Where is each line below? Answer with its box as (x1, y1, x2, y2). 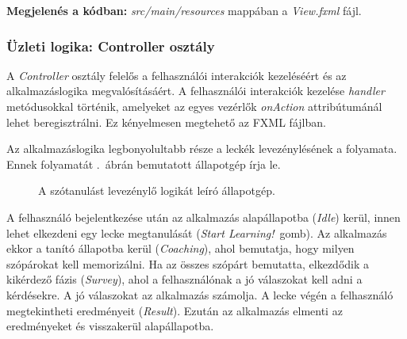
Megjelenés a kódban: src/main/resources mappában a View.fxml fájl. (6, 2, 362, 18)
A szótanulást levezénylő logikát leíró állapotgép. (38, 182, 275, 199)
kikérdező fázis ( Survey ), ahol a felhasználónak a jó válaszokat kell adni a (6, 271, 363, 288)
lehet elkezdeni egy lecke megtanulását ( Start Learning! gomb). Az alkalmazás (6, 224, 387, 241)
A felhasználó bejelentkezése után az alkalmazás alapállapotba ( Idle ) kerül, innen (6, 208, 401, 225)
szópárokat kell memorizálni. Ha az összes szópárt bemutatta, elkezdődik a (6, 255, 370, 272)
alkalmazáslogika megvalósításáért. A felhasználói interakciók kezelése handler (6, 82, 385, 99)
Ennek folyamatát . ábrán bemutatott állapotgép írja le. (6, 155, 281, 172)
